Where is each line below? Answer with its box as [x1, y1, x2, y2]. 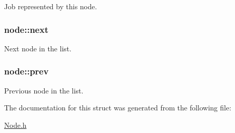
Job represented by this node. [4, 1, 97, 11]
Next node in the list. [4, 43, 72, 53]
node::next [4, 23, 49, 35]
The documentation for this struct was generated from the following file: [4, 102, 231, 113]
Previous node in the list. [4, 85, 84, 96]
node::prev [4, 65, 49, 78]
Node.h [4, 119, 27, 130]
